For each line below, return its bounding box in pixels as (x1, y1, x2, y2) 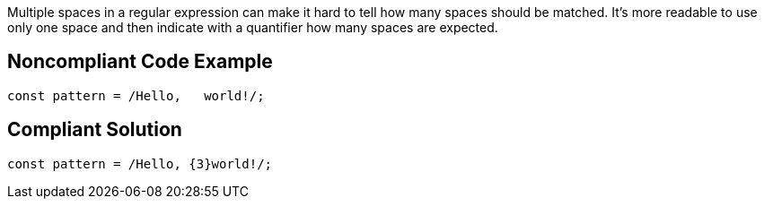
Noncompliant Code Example (7, 50, 273, 73)
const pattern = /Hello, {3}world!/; (7, 156, 273, 171)
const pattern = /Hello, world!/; (7, 88, 265, 103)
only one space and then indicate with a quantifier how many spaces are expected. (7, 20, 498, 35)
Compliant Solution (7, 118, 182, 142)
